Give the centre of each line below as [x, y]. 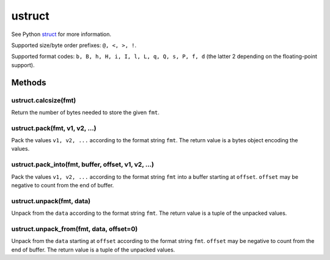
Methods [29, 82]
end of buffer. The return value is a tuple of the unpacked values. [93, 250]
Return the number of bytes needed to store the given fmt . [86, 112]
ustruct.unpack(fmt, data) [51, 201]
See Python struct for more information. [61, 34]
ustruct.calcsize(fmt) [44, 100]
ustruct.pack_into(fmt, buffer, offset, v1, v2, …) [83, 165]
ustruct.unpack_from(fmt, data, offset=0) [75, 229]
